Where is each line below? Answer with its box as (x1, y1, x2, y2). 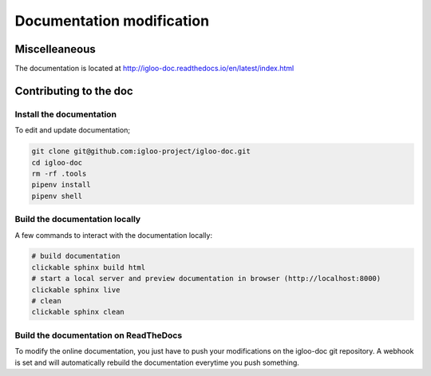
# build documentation (31, 251, 121, 261)
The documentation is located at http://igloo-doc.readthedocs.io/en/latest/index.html (14, 64, 295, 73)
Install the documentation (14, 109, 117, 120)
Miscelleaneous (14, 42, 96, 56)
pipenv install (31, 180, 91, 189)
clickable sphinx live (31, 285, 121, 295)
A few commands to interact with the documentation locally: (14, 230, 213, 239)
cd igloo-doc (31, 158, 83, 167)
